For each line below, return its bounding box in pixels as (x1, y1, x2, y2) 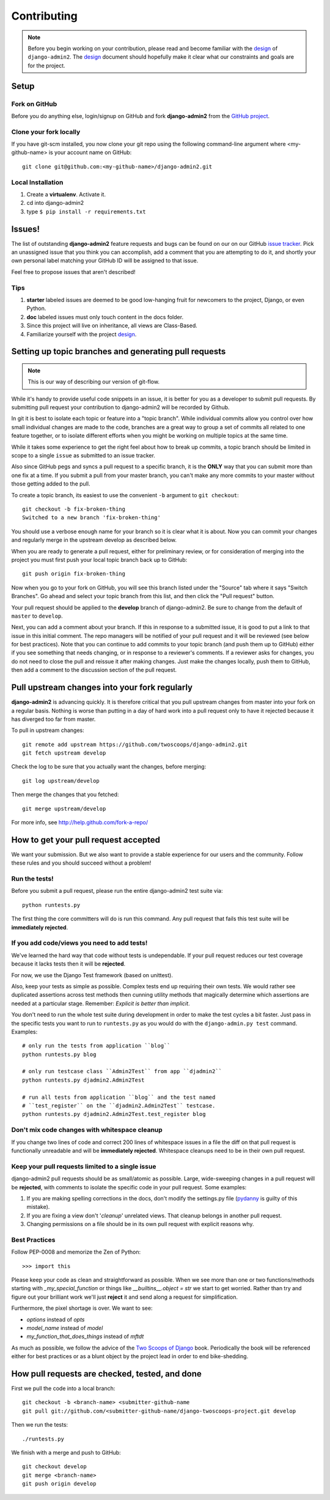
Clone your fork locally (11, 127, 81, 136)
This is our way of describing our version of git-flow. (28, 378, 160, 385)
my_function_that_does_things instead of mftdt (26, 1333, 144, 1340)
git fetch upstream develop (22, 750, 106, 756)
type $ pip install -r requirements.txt (26, 208, 146, 215)
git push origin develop (22, 1480, 97, 1487)
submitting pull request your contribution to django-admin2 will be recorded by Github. (11, 404, 230, 411)
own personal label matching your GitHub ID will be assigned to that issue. (11, 257, 199, 264)
